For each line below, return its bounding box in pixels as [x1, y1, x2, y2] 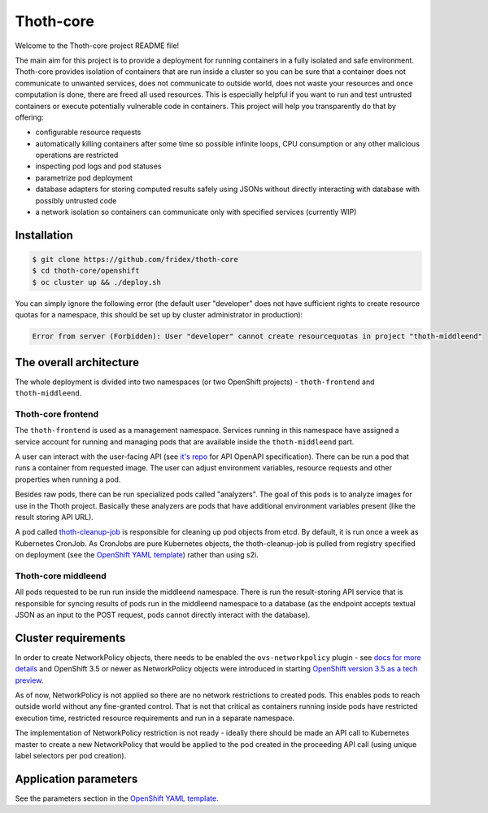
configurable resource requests [35, 127, 142, 138]
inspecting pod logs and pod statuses [35, 161, 162, 171]
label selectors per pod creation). [15, 751, 127, 761]
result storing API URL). [15, 512, 94, 522]
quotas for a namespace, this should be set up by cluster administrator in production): [15, 310, 303, 320]
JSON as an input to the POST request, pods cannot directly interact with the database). [15, 610, 311, 620]
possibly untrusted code [35, 195, 117, 205]
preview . [15, 675, 44, 685]
